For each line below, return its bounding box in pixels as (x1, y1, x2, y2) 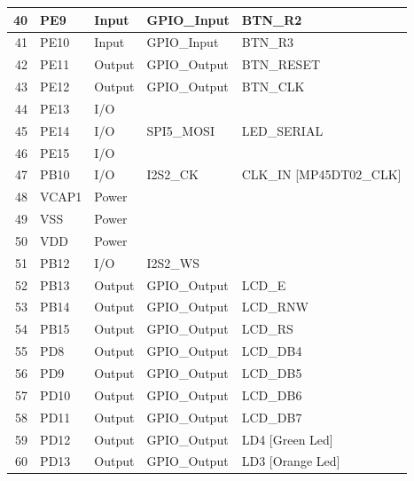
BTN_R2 (241, 10, 302, 28)
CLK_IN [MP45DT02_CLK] (241, 165, 402, 184)
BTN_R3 (241, 33, 294, 51)
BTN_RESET (241, 55, 321, 74)
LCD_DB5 (241, 364, 302, 382)
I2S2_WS (146, 253, 200, 272)
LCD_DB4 (241, 342, 302, 360)
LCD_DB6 (241, 385, 302, 404)
